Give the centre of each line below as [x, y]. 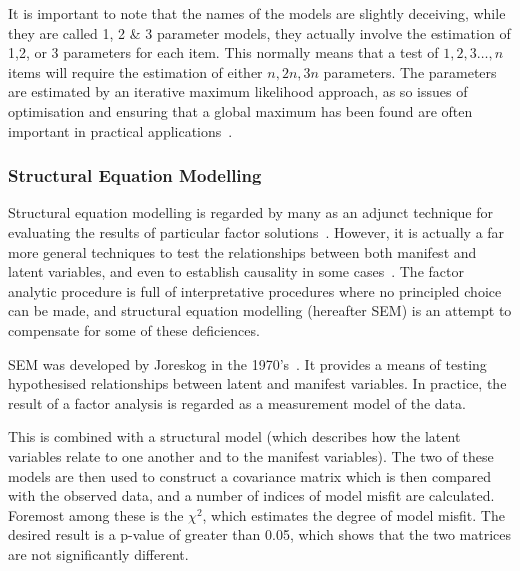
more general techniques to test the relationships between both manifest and [242, 251]
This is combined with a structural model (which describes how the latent [234, 436]
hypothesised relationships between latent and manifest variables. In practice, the [257, 383]
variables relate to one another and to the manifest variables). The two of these [251, 455]
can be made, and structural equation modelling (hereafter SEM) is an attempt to [260, 310]
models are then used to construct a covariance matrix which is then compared [250, 475]
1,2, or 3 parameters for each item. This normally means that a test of [223, 52]
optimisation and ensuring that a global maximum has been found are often [240, 110]
